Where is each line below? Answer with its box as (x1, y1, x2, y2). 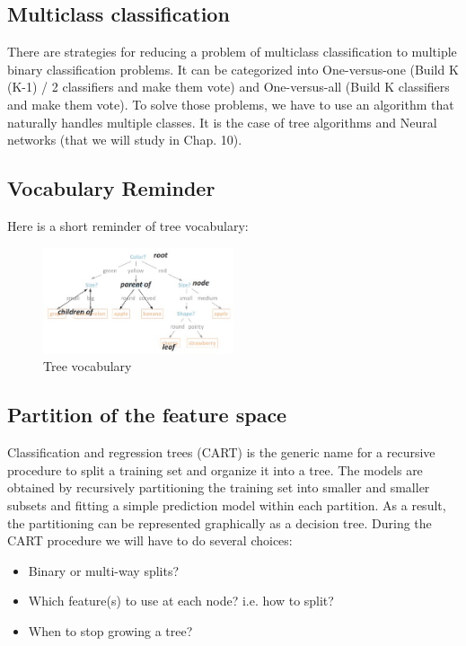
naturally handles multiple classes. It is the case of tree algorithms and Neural (7, 112, 437, 131)
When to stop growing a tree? (28, 621, 193, 640)
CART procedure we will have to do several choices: (7, 531, 293, 550)
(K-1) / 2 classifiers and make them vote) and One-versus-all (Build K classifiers (7, 77, 450, 96)
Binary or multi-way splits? (28, 561, 180, 580)
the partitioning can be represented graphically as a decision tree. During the (7, 513, 432, 532)
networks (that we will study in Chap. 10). (7, 130, 242, 149)
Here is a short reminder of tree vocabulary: (7, 216, 249, 235)
